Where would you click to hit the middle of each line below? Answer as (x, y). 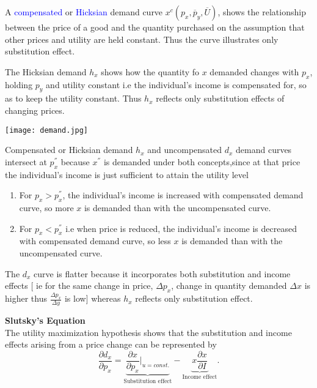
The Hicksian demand (46, 71)
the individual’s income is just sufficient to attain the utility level (127, 174)
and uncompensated (185, 150)
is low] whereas (93, 298)
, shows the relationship (262, 12)
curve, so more (46, 207)
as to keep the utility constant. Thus (73, 98)
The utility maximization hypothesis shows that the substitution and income (148, 332)
